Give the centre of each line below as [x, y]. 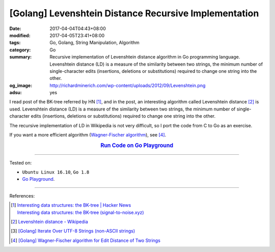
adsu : [16, 93]
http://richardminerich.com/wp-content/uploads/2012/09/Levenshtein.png [128, 85]
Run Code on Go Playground [137, 145]
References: [22, 195]
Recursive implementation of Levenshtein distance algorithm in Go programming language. [145, 57]
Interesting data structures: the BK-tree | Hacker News [74, 205]
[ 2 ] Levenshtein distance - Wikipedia [50, 222]
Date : [15, 29]
